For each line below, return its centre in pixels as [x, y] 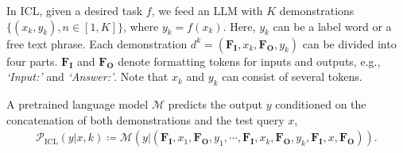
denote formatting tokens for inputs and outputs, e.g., [249, 61]
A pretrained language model [77, 103]
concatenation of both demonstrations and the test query [145, 119]
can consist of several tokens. [292, 76]
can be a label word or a [332, 26]
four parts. [32, 61]
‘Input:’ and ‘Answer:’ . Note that [87, 76]
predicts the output [215, 103]
